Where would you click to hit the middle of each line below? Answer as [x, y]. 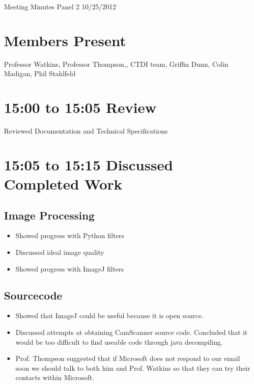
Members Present [65, 40]
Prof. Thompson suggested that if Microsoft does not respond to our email [128, 358]
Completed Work [63, 184]
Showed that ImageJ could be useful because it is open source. [109, 315]
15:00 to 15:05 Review [80, 107]
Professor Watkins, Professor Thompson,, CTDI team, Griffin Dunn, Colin [116, 64]
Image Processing [49, 215]
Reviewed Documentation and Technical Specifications [86, 131]
